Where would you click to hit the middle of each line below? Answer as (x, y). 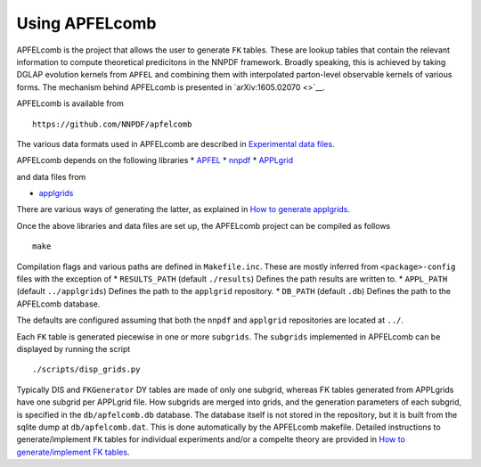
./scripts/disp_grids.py (86, 369)
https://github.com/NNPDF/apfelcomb (112, 124)
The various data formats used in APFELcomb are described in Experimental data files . (175, 143)
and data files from (51, 176)
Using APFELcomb (86, 23)
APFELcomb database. (58, 304)
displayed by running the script (73, 348)
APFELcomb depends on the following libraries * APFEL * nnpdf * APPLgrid (155, 160)
